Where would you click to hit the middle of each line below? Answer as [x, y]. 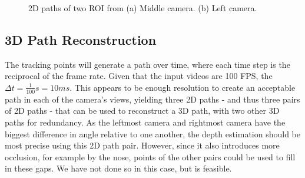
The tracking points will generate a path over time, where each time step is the [147, 64]
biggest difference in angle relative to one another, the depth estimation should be [153, 133]
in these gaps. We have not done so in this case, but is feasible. [118, 168]
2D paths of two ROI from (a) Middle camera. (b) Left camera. [143, 8]
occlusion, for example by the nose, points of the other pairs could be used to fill [150, 156]
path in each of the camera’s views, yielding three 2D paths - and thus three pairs [152, 99]
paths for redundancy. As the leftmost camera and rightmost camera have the [145, 122]
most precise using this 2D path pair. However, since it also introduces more [142, 145]
